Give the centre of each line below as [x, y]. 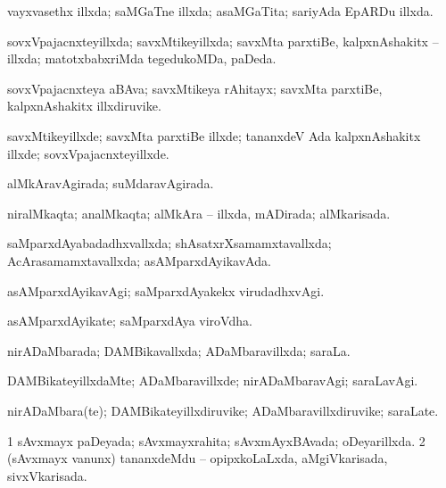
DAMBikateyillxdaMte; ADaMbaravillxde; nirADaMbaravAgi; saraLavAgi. [213, 380]
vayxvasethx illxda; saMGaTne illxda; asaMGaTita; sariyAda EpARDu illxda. [220, 11]
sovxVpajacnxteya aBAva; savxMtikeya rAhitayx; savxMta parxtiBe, [195, 88]
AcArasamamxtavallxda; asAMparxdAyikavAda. [139, 260]
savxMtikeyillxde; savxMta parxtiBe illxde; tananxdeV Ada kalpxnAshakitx [214, 135]
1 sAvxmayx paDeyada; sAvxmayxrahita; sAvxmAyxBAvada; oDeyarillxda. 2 [216, 440]
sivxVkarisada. [47, 475]
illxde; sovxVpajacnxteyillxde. [88, 153]
